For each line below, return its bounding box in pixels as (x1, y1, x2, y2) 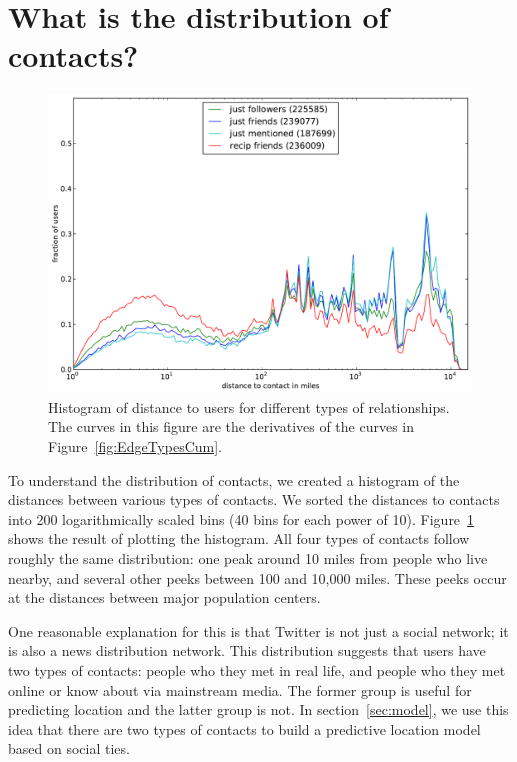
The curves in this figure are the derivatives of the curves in (48, 416, 415, 437)
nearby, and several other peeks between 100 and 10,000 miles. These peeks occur (8, 567, 507, 588)
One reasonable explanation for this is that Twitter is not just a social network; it (8, 620, 509, 641)
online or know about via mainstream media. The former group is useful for (8, 679, 472, 700)
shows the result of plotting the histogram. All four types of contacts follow (8, 528, 470, 549)
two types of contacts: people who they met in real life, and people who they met (8, 659, 506, 680)
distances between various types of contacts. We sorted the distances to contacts (8, 489, 500, 510)
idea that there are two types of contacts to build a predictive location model (8, 718, 481, 739)
